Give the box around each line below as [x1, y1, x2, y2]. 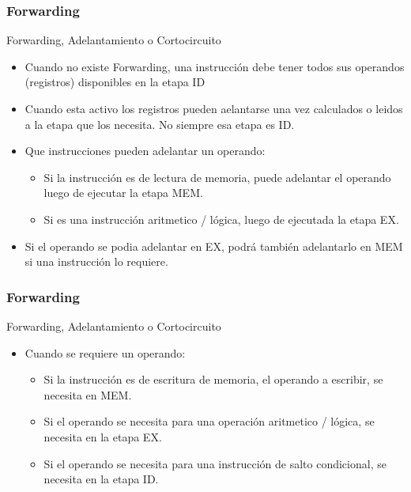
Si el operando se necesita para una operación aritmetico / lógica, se [43, 413, 375, 430]
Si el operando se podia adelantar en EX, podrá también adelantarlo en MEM [25, 237, 403, 254]
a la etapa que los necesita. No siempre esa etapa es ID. [25, 115, 295, 132]
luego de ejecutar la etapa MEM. [43, 184, 203, 201]
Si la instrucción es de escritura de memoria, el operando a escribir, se [43, 371, 383, 388]
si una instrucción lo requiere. [25, 253, 168, 270]
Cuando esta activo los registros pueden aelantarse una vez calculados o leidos [25, 100, 403, 116]
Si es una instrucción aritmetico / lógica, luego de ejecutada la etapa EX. [43, 210, 399, 227]
